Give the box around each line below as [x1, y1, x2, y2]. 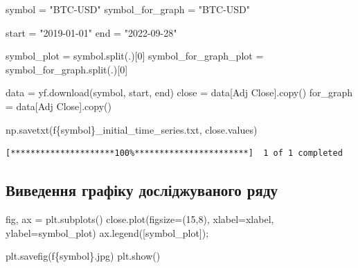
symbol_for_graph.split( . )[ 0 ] [6, 62, 128, 76]
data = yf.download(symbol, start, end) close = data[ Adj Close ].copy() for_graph [6, 85, 353, 100]
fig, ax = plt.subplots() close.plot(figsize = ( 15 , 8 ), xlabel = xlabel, [6, 211, 274, 226]
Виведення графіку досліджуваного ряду [6, 179, 278, 201]
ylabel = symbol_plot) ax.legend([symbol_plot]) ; [6, 225, 209, 240]
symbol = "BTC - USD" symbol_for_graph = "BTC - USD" [6, 2, 251, 16]
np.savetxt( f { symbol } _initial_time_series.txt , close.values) [6, 122, 258, 136]
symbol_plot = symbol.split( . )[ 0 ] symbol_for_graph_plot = [6, 48, 264, 63]
